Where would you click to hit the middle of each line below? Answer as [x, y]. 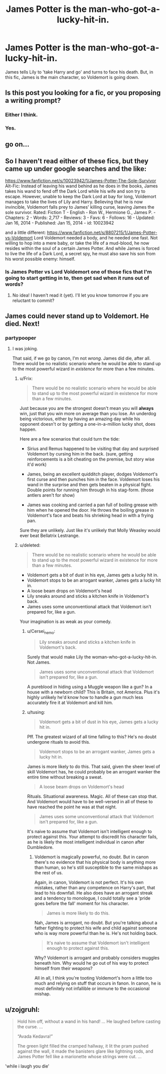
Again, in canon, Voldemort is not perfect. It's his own [89, 882]
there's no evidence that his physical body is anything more [95, 862]
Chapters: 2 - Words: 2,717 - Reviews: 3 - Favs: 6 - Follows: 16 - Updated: [80, 218]
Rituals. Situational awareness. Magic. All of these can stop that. [92, 796]
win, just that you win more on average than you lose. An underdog [88, 414]
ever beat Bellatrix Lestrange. [50, 536]
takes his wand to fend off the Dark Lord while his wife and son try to [75, 191]
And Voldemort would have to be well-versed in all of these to [90, 802]
